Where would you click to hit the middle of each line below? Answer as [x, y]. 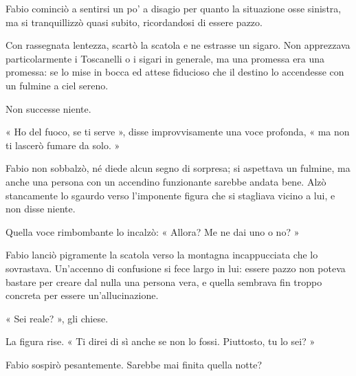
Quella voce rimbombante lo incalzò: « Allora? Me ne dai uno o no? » [153, 231]
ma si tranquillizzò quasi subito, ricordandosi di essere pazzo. [134, 22]
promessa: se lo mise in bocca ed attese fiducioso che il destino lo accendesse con [175, 72]
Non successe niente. [48, 108]
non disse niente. [41, 209]
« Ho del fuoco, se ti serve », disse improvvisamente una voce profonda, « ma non [178, 132]
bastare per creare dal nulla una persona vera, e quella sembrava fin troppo [164, 281]
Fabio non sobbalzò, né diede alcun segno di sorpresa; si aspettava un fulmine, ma [178, 168]
